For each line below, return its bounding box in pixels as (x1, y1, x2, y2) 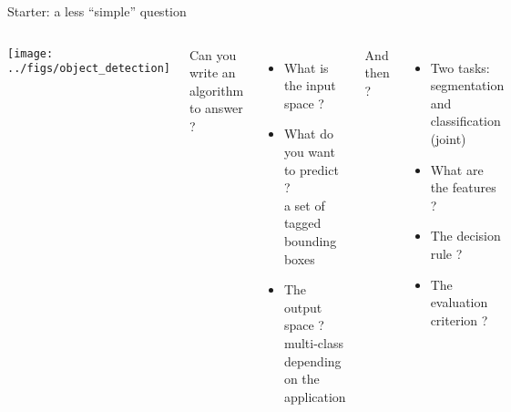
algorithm (189, 80, 244, 99)
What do (283, 124, 333, 143)
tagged (283, 213, 322, 232)
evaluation (430, 293, 488, 312)
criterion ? (430, 310, 488, 329)
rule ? (430, 243, 463, 263)
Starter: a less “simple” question (7, 2, 187, 20)
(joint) (430, 129, 466, 148)
